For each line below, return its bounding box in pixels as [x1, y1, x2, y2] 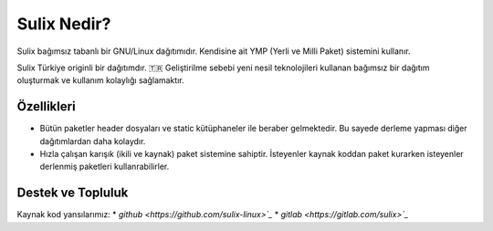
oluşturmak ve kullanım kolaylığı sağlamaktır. [16, 75, 184, 86]
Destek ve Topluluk [16, 185, 129, 201]
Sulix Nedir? [16, 14, 111, 34]
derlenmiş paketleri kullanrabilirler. [39, 161, 170, 173]
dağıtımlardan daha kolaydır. [39, 135, 146, 146]
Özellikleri [16, 99, 77, 114]
